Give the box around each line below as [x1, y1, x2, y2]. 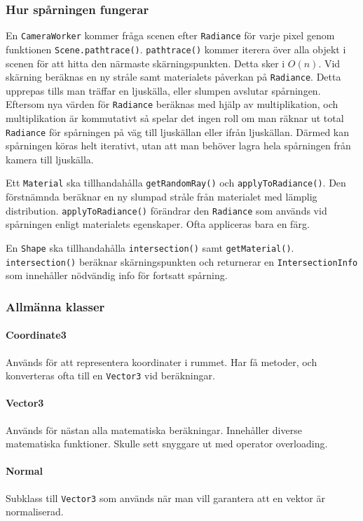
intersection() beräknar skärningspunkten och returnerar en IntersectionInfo [6, 254, 358, 269]
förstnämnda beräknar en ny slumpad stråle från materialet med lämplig [6, 189, 317, 204]
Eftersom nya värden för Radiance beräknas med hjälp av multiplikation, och [6, 97, 338, 111]
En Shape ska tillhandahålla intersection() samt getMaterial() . [6, 240, 294, 255]
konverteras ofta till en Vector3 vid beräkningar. [6, 368, 215, 383]
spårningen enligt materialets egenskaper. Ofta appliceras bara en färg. [6, 217, 310, 231]
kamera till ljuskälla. [6, 151, 94, 166]
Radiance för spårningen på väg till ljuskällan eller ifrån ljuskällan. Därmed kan [6, 124, 350, 139]
